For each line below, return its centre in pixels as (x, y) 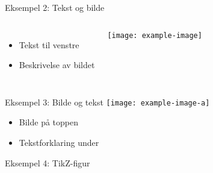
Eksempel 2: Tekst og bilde (55, 7)
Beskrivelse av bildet (57, 65)
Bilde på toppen (49, 122)
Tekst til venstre (49, 44)
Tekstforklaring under (59, 143)
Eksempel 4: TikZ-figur (48, 162)
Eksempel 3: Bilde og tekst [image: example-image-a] (107, 102)
